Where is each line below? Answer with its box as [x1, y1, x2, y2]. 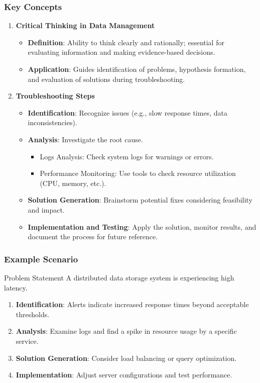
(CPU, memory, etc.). [40, 177, 106, 188]
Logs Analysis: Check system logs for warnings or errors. [40, 151, 214, 161]
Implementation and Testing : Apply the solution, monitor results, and [28, 221, 256, 232]
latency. [4, 282, 28, 293]
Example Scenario [4, 252, 78, 265]
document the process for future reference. [28, 231, 158, 242]
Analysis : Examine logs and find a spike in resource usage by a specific [16, 326, 237, 336]
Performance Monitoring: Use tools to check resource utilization [40, 168, 236, 178]
